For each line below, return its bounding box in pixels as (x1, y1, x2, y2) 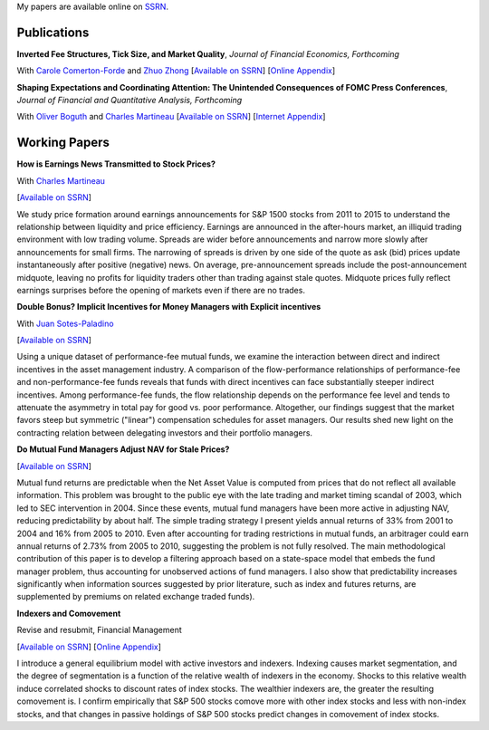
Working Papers (16, 135, 110, 150)
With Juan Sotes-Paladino (16, 318, 114, 329)
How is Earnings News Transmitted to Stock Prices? (16, 158, 216, 169)
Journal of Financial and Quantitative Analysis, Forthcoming (16, 95, 243, 106)
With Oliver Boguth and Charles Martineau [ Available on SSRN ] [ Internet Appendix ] (16, 111, 326, 122)
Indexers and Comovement (16, 608, 121, 619)
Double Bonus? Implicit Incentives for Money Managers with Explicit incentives (16, 302, 321, 312)
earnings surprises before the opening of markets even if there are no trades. (16, 284, 305, 295)
